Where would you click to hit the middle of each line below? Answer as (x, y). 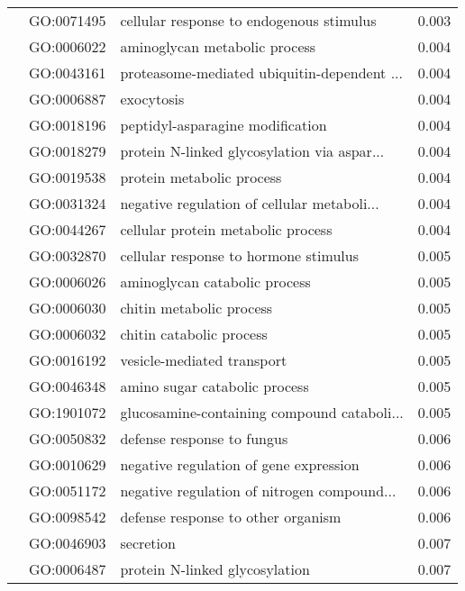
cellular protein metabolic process (226, 229)
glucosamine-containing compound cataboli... (262, 412)
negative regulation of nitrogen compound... (258, 491)
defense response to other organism (231, 517)
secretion (148, 543)
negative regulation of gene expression (240, 464)
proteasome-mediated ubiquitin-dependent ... (261, 73)
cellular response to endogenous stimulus (248, 20)
